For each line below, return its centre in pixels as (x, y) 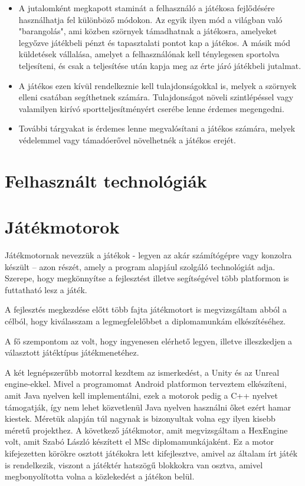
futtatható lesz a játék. (46, 289)
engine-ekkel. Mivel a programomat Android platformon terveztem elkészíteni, (146, 384)
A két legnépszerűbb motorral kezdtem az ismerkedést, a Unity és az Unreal (142, 372)
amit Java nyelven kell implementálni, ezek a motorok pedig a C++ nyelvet (141, 395)
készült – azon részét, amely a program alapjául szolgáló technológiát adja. (140, 266)
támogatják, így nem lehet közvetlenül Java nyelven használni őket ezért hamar (148, 407)
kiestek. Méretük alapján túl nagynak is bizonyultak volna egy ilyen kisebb (140, 418)
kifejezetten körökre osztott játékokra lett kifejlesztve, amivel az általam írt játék (151, 453)
